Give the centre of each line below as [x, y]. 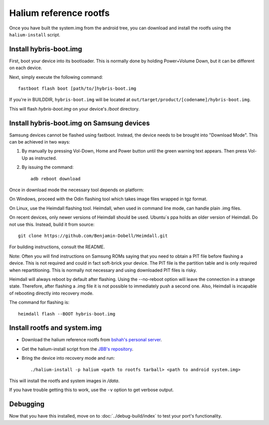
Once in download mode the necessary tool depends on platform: [77, 190]
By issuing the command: [48, 167]
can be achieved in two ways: [40, 142]
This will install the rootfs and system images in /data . [64, 381]
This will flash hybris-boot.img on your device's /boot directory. [74, 109]
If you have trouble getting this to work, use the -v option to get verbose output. [91, 390]
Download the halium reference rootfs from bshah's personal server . [92, 340]
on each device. [26, 68]
